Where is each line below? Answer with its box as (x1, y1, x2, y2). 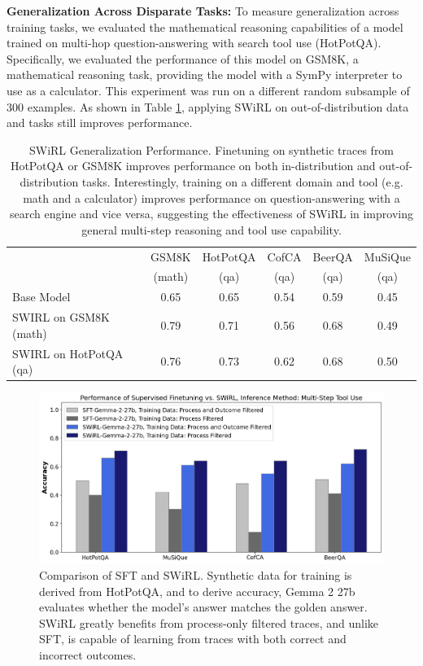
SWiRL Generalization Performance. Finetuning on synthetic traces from (28, 141, 395, 158)
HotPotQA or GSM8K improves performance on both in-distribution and (10, 157, 376, 174)
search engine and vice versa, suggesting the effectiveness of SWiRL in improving (10, 205, 413, 222)
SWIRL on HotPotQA (12, 344, 124, 361)
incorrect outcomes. (39, 646, 137, 663)
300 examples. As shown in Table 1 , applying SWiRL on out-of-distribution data (7, 98, 409, 115)
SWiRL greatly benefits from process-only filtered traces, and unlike (39, 614, 379, 631)
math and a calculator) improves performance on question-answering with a (23, 189, 400, 206)
